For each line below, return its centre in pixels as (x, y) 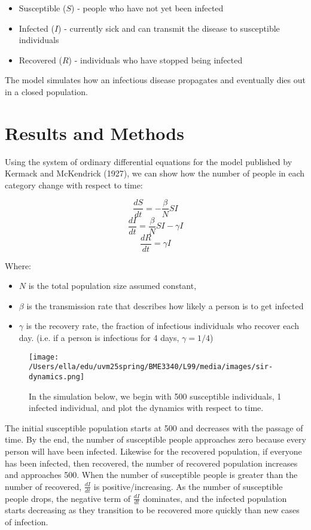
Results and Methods (94, 132)
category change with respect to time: (74, 185)
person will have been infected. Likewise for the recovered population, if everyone (153, 451)
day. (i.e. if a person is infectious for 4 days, (99, 338)
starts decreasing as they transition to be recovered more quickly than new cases (152, 510)
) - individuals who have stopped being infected (155, 60)
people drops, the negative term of (68, 498)
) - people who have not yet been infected (147, 8)
